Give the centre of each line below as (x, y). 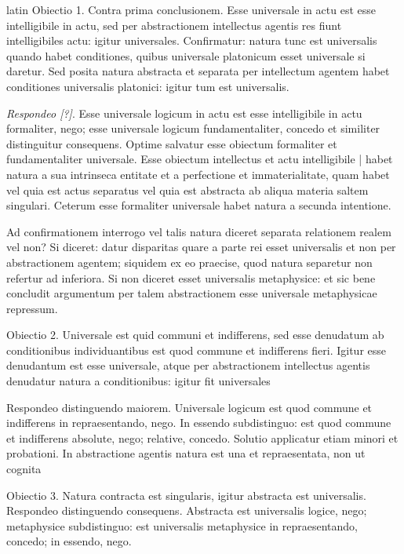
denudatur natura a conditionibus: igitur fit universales (138, 381)
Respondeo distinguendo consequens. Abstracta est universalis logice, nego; (187, 510)
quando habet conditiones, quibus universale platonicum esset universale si (186, 55)
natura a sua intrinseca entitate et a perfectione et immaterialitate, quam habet (198, 174)
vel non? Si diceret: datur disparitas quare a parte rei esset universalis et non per (201, 247)
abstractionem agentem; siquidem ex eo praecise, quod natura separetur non (189, 262)
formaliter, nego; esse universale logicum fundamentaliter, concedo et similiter (193, 128)
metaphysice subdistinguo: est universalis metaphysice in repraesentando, (182, 525)
